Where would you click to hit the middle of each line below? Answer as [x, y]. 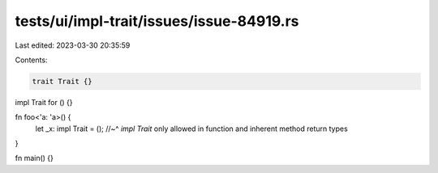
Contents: [31, 60]
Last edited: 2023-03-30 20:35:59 [73, 45]
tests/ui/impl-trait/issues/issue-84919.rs [157, 21]
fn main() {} [34, 158]
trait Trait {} [62, 81]
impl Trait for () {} [44, 102]
